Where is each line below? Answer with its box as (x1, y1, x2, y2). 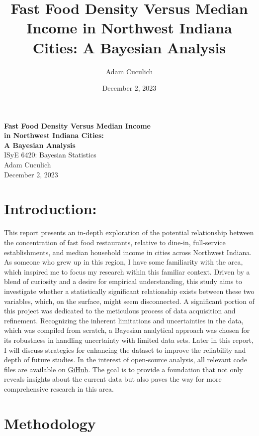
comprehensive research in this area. (4, 383, 114, 394)
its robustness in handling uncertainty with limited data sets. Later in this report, (4, 334, 254, 345)
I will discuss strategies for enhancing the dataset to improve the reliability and (4, 344, 246, 355)
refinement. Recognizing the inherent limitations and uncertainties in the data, (4, 315, 244, 325)
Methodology (4, 413, 96, 433)
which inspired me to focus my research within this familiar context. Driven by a (4, 266, 250, 277)
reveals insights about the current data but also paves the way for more (4, 374, 222, 384)
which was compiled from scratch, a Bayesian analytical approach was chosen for (4, 325, 250, 335)
